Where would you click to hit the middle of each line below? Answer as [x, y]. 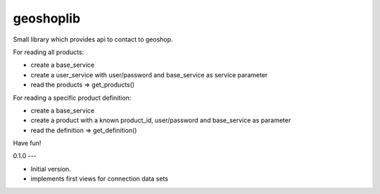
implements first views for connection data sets [100, 179]
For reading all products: [49, 52]
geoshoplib [47, 18]
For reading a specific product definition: [72, 98]
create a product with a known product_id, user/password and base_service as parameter [161, 120]
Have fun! [27, 143]
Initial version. [51, 169]
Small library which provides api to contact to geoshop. [93, 39]
